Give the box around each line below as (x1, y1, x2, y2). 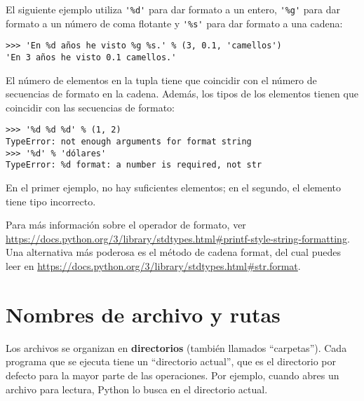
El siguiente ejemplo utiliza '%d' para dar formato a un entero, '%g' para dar (6, 2, 341, 16)
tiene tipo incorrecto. (6, 193, 96, 208)
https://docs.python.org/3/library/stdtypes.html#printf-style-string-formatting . (6, 231, 350, 245)
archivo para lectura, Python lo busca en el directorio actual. (6, 381, 268, 396)
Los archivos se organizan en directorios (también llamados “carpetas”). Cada (6, 340, 347, 355)
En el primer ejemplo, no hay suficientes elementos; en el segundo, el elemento (6, 180, 342, 195)
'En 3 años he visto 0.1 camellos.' (6, 52, 177, 62)
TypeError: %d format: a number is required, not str (6, 160, 262, 170)
